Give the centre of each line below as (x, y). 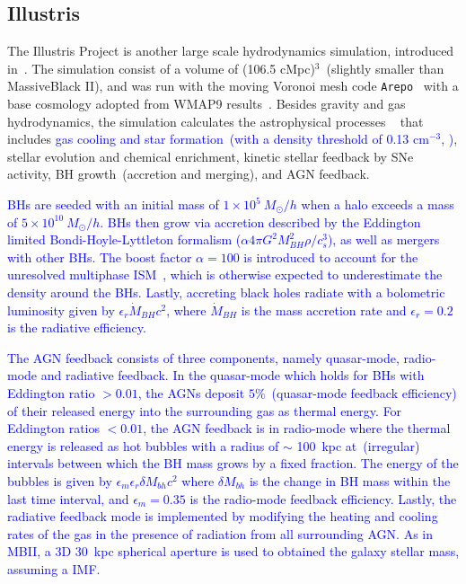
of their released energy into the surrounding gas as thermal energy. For (205, 410)
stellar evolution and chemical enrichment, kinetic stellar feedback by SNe (211, 156)
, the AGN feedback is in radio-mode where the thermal (297, 428)
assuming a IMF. (54, 568)
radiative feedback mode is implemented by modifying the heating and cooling (223, 516)
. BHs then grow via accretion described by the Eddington (260, 221)
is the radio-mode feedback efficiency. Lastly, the (323, 498)
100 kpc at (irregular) (358, 445)
